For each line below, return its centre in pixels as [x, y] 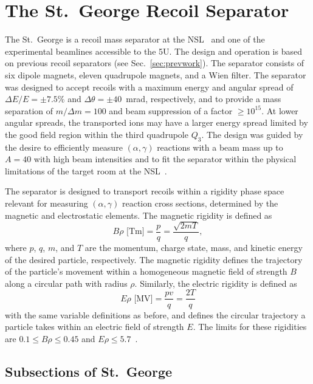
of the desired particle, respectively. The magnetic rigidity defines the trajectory [154, 259]
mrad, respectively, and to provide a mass [204, 99]
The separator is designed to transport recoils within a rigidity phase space [145, 191]
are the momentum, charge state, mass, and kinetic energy [194, 248]
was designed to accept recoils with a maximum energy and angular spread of [149, 87]
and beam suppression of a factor [171, 110]
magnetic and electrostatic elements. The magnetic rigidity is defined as [139, 215]
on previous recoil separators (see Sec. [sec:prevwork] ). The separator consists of [155, 63]
